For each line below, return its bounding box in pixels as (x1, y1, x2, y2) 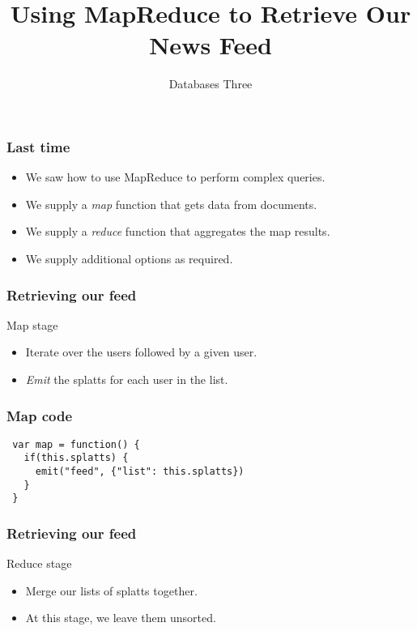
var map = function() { (12, 438, 140, 450)
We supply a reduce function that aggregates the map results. (25, 223, 330, 240)
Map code (6, 405, 73, 425)
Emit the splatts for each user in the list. (25, 370, 228, 387)
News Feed (149, 28, 272, 62)
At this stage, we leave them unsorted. (25, 609, 216, 626)
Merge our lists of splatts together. (25, 582, 198, 599)
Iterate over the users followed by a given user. (25, 343, 257, 360)
